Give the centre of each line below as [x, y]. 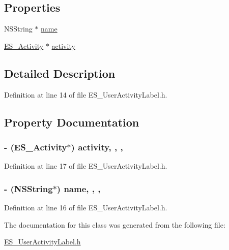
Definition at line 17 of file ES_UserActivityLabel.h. [86, 166]
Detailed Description [60, 73]
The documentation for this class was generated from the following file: [115, 224]
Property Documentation [72, 122]
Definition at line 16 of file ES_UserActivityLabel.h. [86, 207]
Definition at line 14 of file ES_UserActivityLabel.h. [86, 94]
